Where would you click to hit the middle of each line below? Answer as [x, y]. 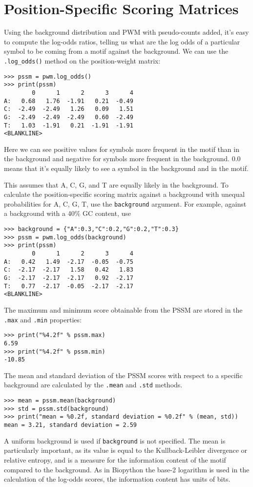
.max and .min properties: [43, 319]
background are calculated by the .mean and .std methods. [93, 385]
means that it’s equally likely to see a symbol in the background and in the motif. [126, 168]
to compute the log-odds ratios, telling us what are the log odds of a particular [122, 41]
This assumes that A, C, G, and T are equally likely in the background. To [116, 184]
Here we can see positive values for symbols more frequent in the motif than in [122, 149]
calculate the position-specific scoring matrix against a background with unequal [124, 194]
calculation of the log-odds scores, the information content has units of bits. [117, 479]
